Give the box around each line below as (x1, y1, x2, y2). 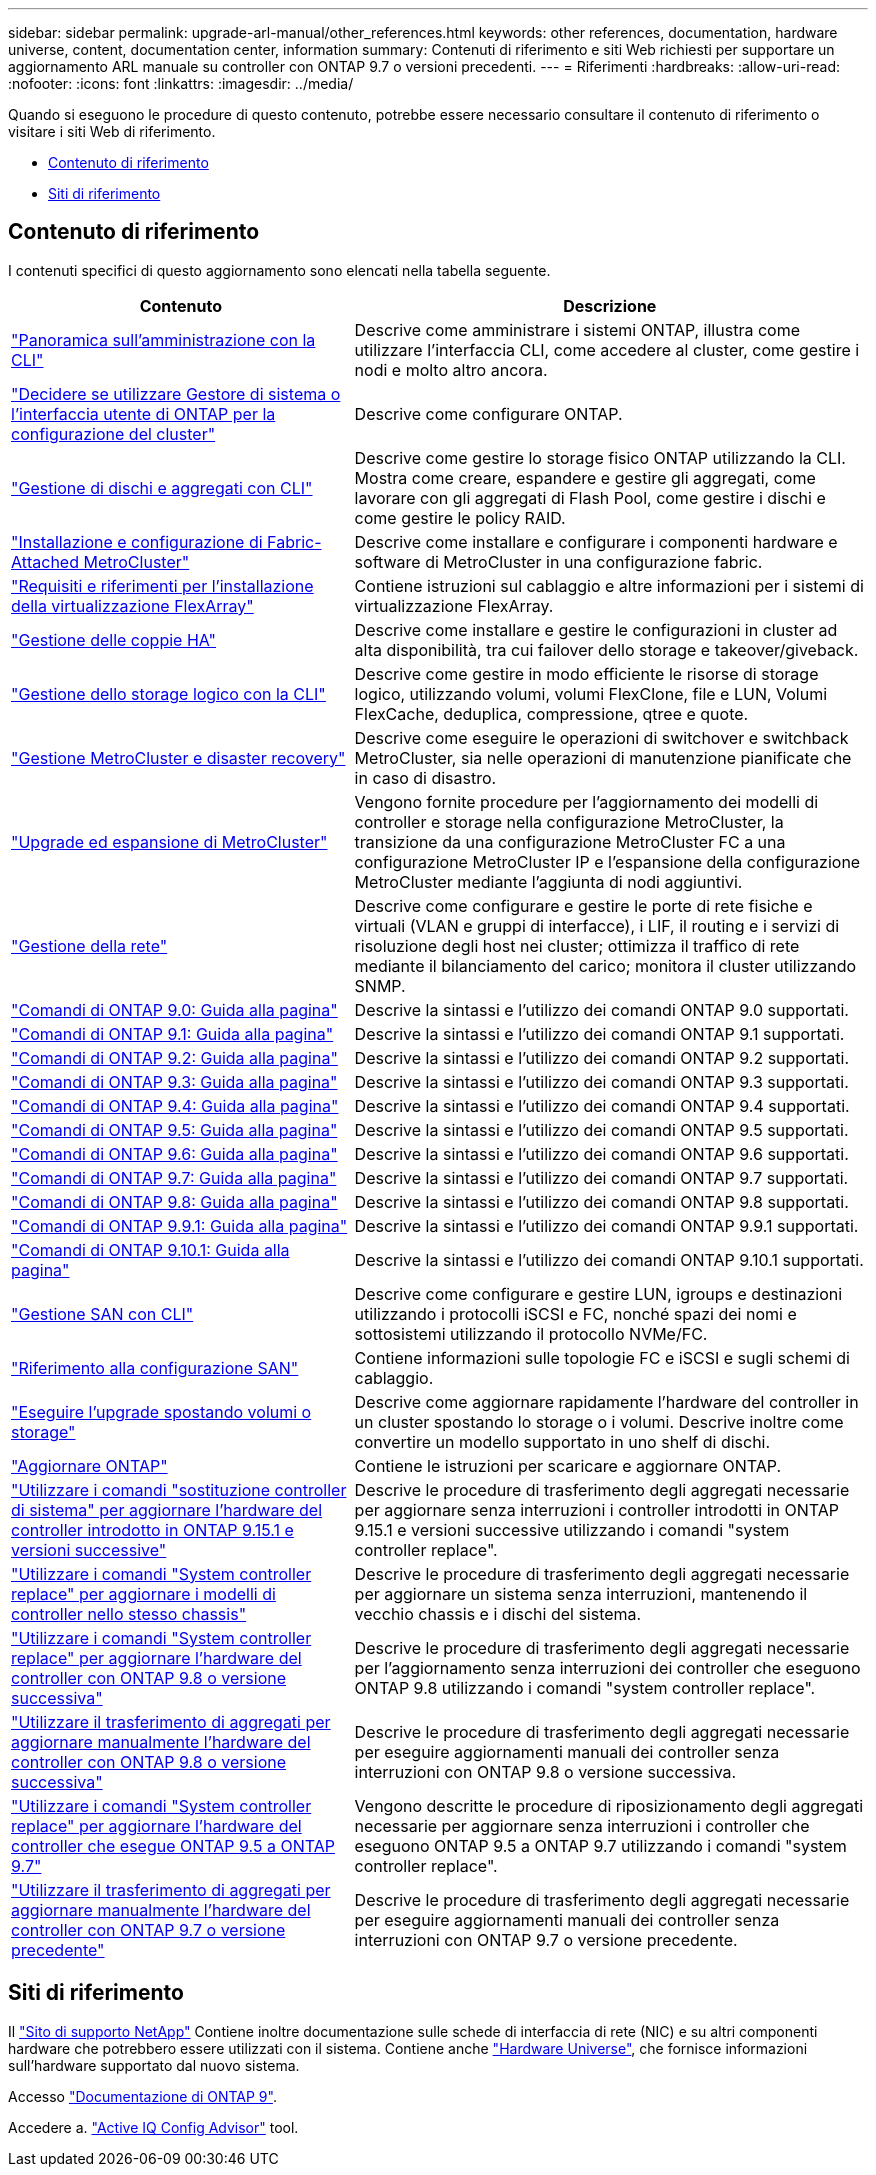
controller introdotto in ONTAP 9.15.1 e (11, 1519, 294, 1540)
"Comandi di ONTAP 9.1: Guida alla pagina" (11, 1023, 334, 1044)
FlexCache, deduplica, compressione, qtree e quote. (354, 703, 749, 724)
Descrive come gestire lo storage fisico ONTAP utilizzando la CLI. (354, 447, 846, 468)
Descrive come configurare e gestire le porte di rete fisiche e (354, 895, 813, 916)
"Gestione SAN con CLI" (11, 1303, 194, 1324)
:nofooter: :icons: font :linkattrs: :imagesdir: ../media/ (8, 75, 354, 92)
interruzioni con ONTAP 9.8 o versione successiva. (354, 1761, 737, 1782)
